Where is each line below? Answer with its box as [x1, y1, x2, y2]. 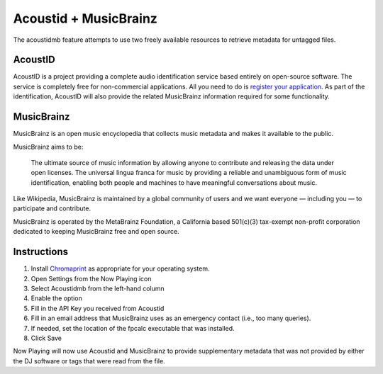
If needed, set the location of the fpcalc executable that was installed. [30, 324, 235, 332]
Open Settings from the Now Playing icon [30, 274, 152, 283]
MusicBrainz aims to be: [13, 142, 84, 151]
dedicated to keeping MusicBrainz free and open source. [13, 227, 180, 236]
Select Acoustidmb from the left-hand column [30, 284, 165, 293]
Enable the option [30, 294, 83, 302]
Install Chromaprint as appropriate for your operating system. [30, 264, 210, 273]
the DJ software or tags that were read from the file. [13, 356, 166, 365]
